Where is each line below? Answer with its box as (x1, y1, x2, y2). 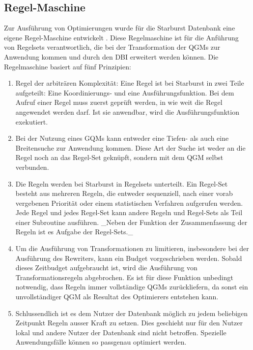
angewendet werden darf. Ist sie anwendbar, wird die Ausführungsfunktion (15, 106, 239, 117)
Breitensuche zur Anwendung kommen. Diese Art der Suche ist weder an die (15, 142, 246, 153)
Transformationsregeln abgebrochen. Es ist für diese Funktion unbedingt (15, 272, 233, 282)
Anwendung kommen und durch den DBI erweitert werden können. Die (4, 51, 219, 62)
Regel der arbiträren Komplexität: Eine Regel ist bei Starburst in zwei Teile (15, 78, 244, 88)
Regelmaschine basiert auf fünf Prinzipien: (4, 61, 131, 71)
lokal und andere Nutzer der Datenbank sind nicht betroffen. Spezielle (15, 327, 226, 337)
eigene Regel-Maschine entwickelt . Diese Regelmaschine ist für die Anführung (4, 32, 239, 42)
